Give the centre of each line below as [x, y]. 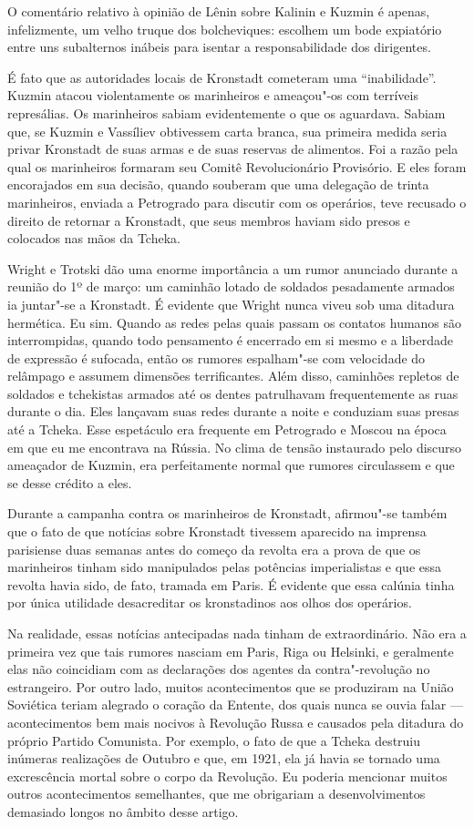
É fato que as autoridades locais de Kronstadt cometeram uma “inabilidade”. [222, 77]
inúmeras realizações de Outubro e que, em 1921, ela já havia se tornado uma [224, 758]
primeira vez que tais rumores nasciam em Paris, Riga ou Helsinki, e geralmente [231, 651]
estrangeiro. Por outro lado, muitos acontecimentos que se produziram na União [231, 686]
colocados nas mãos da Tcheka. [94, 238]
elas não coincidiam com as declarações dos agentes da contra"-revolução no [219, 669]
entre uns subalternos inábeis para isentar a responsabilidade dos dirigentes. [219, 47]
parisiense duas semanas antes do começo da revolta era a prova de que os [214, 549]
